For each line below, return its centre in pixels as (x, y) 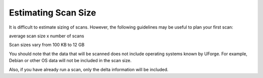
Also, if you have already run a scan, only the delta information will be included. (89, 69)
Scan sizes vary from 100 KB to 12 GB (47, 45)
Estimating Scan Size (53, 13)
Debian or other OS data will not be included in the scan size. (70, 61)
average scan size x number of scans (47, 36)
